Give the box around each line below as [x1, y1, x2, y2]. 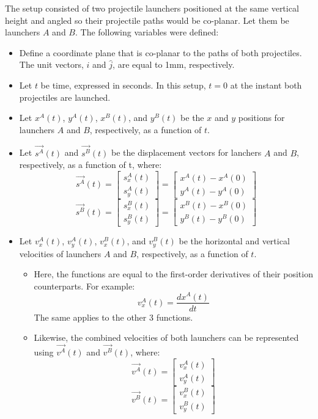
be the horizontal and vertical [179, 235, 290, 247]
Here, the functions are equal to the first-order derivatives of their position [34, 268, 313, 280]
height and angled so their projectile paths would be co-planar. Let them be [5, 13, 289, 26]
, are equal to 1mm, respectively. [113, 58, 235, 71]
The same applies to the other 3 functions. [34, 310, 193, 323]
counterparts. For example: [34, 279, 135, 292]
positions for [238, 111, 285, 124]
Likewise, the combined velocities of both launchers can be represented [34, 331, 299, 344]
